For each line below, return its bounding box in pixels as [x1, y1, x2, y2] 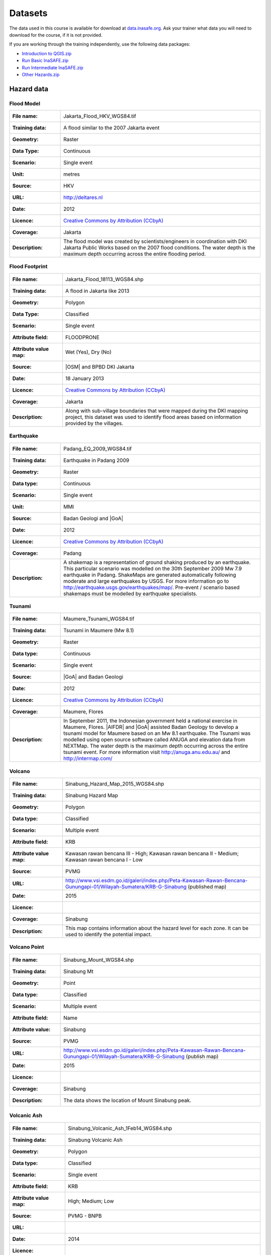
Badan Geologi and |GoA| [63, 515, 123, 522]
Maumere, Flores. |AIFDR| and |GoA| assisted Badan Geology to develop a [63, 723, 238, 730]
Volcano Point [9, 944, 45, 951]
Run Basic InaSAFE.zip [22, 58, 69, 64]
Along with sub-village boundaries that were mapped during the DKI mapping [65, 407, 248, 414]
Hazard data [9, 84, 49, 93]
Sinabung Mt [63, 968, 94, 975]
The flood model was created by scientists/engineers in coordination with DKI [63, 238, 247, 245]
